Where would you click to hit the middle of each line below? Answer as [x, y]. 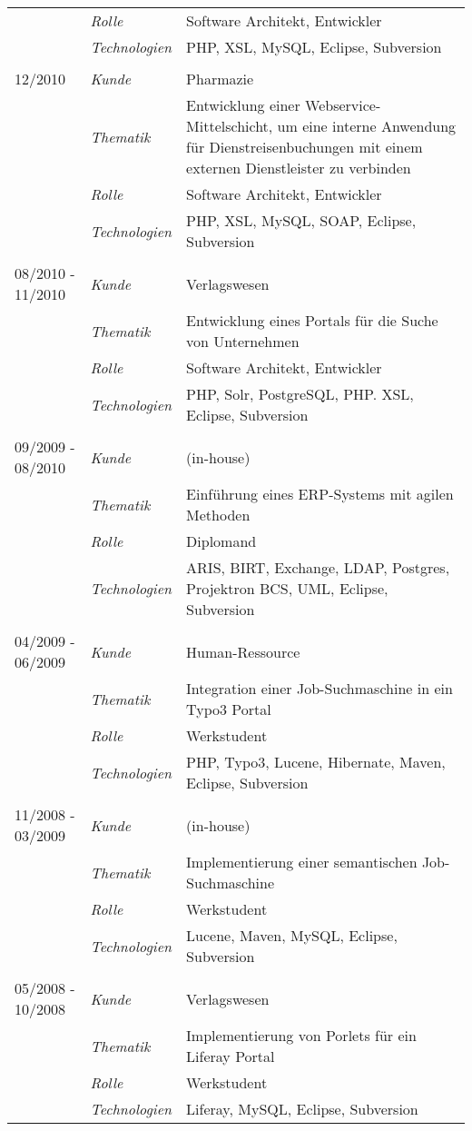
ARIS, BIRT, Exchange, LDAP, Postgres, [318, 567]
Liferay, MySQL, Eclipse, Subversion [302, 1109]
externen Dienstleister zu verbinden [299, 168]
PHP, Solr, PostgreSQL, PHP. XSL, [300, 394]
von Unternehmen [243, 341]
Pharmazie [220, 79]
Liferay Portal [231, 1056]
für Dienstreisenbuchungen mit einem [305, 147]
